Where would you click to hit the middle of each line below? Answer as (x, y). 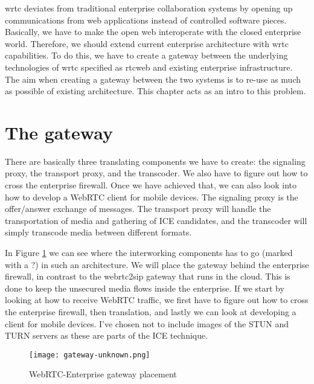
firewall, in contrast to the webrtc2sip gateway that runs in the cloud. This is (148, 276)
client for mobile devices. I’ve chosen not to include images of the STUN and (147, 323)
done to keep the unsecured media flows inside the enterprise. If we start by (145, 288)
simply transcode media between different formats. (98, 232)
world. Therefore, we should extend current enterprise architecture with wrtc (147, 43)
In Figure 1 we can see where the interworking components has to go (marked (149, 253)
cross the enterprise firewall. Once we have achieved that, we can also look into (151, 185)
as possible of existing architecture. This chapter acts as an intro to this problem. (155, 91)
